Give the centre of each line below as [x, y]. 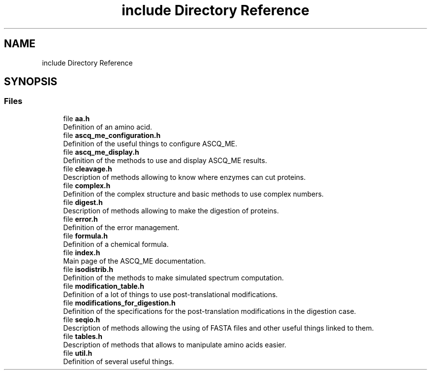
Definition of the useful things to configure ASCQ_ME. [150, 143]
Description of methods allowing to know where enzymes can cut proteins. [185, 177]
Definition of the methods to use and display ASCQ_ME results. [165, 160]
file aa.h [77, 118]
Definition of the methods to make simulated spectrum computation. [173, 277]
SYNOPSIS [31, 82]
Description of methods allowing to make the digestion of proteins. [171, 210]
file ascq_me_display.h [101, 152]
